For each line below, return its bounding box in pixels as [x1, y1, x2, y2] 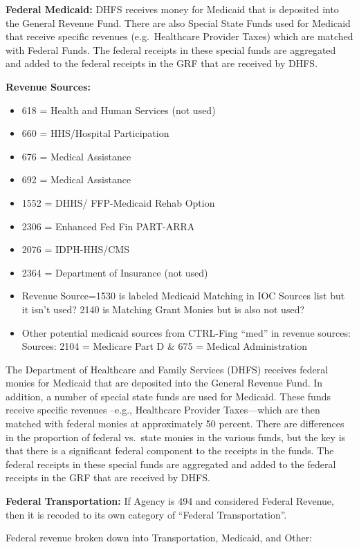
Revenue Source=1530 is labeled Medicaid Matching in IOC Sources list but [21, 288, 345, 303]
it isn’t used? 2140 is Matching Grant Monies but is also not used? [21, 301, 305, 316]
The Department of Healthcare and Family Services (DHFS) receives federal [6, 362, 329, 376]
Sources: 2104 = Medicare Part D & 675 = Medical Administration [21, 339, 307, 353]
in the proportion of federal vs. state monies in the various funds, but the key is [6, 429, 346, 444]
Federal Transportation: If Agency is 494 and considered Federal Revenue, [6, 494, 334, 508]
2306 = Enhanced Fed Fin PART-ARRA [21, 218, 195, 233]
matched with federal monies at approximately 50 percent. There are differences [6, 416, 344, 431]
